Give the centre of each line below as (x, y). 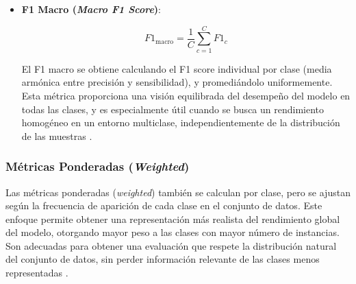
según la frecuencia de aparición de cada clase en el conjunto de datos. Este (164, 205)
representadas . (37, 273)
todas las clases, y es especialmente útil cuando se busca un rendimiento (173, 109)
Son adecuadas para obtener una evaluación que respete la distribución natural (171, 245)
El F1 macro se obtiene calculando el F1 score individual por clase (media (177, 68)
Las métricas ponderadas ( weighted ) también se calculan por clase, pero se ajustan (178, 192)
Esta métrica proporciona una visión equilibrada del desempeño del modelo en (186, 95)
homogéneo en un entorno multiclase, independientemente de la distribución (181, 122)
